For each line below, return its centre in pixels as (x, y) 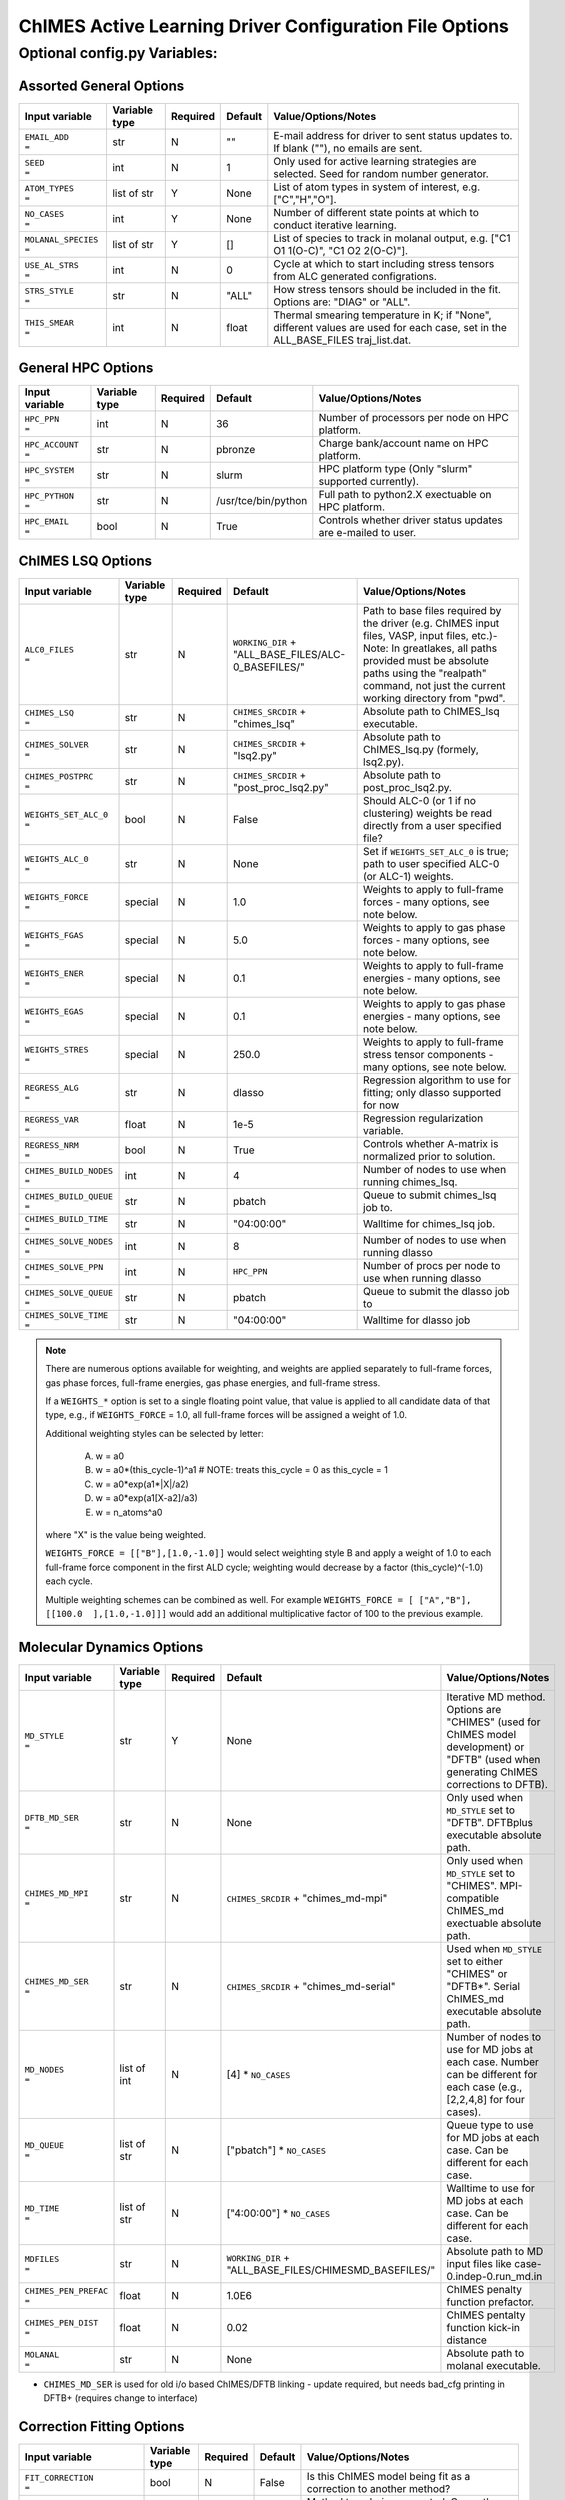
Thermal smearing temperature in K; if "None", (382, 315)
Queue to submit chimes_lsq (430, 1195)
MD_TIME (42, 2208)
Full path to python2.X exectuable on (405, 495)
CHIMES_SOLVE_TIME (66, 1315)
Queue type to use (490, 2125)
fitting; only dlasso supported (432, 1092)
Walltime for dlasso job (417, 1320)
